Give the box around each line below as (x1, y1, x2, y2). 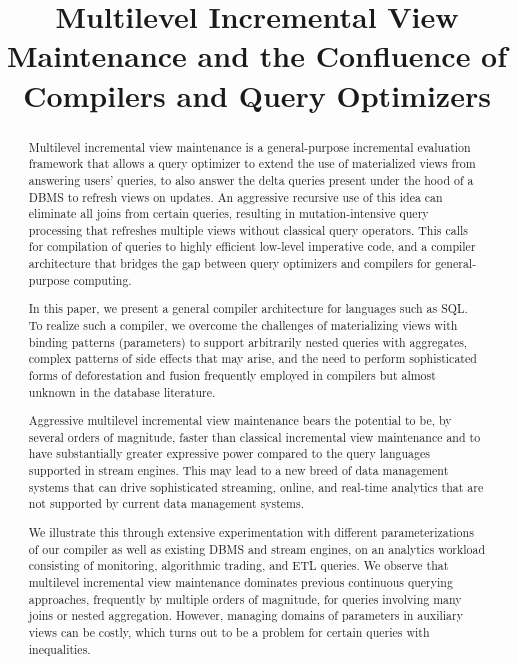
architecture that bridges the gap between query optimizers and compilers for (28, 255, 432, 272)
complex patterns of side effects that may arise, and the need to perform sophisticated (28, 350, 477, 367)
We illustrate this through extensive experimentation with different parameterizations (28, 524, 474, 540)
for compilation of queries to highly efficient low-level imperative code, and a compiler (28, 238, 476, 255)
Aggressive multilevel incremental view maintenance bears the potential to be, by (28, 412, 452, 429)
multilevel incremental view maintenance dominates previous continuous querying (28, 573, 453, 590)
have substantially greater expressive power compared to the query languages (28, 445, 430, 462)
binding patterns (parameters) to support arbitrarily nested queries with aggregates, (28, 333, 468, 350)
